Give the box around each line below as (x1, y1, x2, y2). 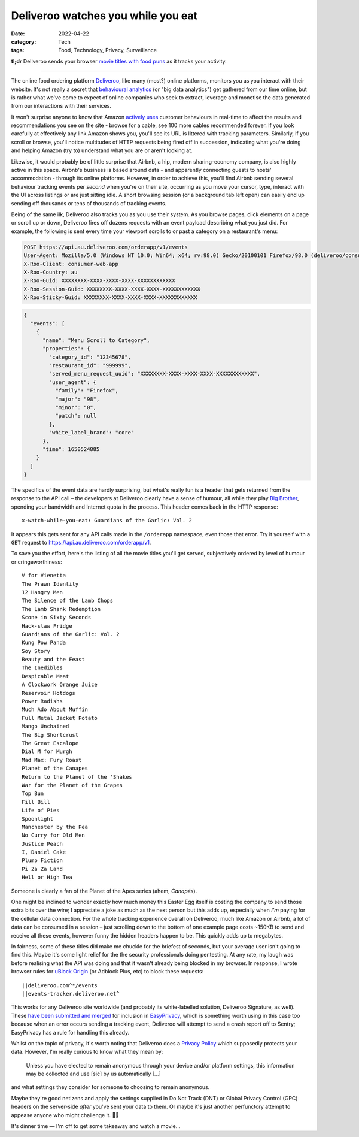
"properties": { (42, 345, 90, 352)
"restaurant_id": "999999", (48, 362, 132, 368)
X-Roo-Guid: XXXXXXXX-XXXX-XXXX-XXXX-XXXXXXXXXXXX (23, 277, 176, 284)
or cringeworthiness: (11, 558, 62, 566)
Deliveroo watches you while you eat (11, 9, 197, 22)
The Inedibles (22, 664, 63, 671)
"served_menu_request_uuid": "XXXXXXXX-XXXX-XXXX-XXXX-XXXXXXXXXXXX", (48, 370, 260, 377)
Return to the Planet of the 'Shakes (22, 773, 133, 780)
